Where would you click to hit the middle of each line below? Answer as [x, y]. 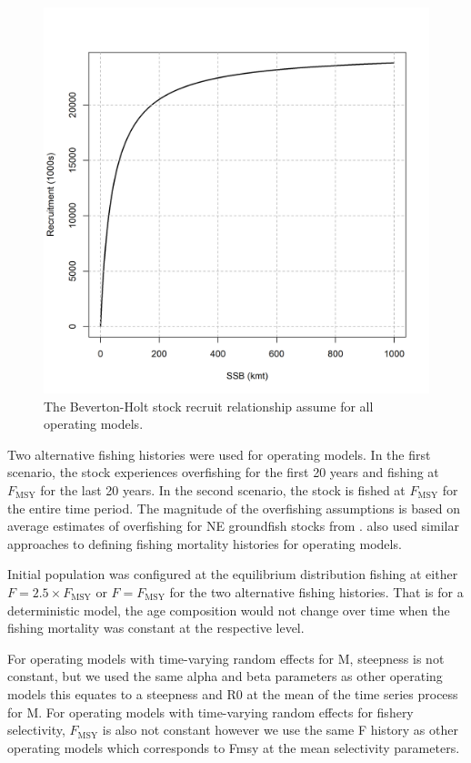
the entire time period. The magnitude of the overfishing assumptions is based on [234, 508]
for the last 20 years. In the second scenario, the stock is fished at [223, 489]
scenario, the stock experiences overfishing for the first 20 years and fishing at [223, 472]
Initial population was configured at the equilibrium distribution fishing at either [233, 574]
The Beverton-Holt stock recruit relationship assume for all [209, 406]
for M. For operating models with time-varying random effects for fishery [210, 712]
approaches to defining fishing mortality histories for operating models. [205, 543]
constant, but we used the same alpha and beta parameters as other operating [225, 676]
